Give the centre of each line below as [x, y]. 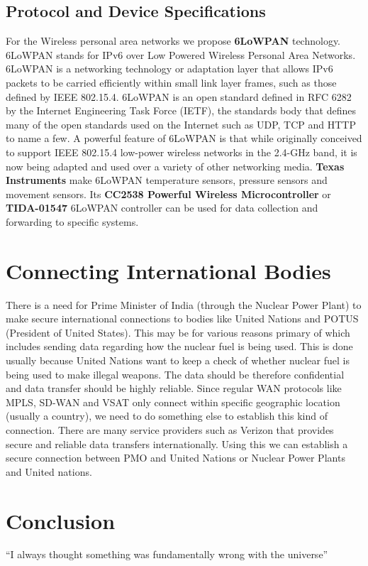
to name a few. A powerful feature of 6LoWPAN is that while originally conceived [184, 138]
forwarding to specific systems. [72, 221]
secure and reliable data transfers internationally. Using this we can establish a [177, 443]
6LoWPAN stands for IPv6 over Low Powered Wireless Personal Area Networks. [181, 54]
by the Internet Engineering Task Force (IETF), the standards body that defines [181, 110]
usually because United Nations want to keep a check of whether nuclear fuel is [178, 360]
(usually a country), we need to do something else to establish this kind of [167, 416]
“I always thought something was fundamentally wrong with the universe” [167, 554]
